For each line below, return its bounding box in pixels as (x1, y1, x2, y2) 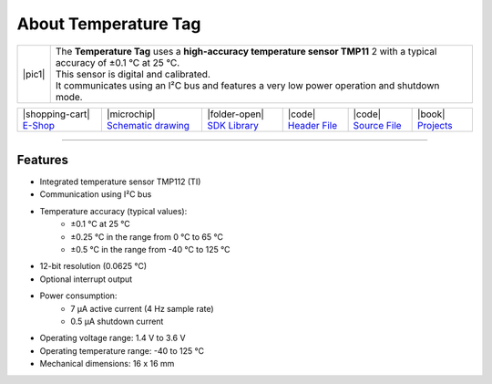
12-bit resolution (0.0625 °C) (39, 261, 148, 272)
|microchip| (106, 108, 156, 120)
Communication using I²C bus (39, 189, 152, 200)
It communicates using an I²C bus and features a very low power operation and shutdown (55, 78, 440, 91)
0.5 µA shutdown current (70, 316, 164, 327)
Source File (353, 119, 402, 131)
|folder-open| (206, 108, 264, 120)
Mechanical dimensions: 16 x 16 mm (39, 358, 175, 369)
